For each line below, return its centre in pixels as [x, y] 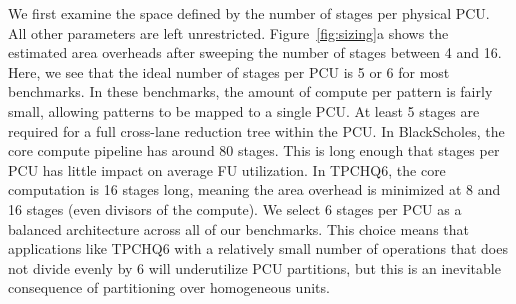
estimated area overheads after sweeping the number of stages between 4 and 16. [255, 52]
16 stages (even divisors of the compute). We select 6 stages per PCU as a [235, 208]
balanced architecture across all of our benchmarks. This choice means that [238, 228]
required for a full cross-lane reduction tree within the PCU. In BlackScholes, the [256, 130]
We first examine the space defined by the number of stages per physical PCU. [249, 13]
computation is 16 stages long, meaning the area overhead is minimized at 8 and [254, 189]
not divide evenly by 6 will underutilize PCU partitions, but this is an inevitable [254, 267]
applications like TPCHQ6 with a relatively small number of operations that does [258, 248]
